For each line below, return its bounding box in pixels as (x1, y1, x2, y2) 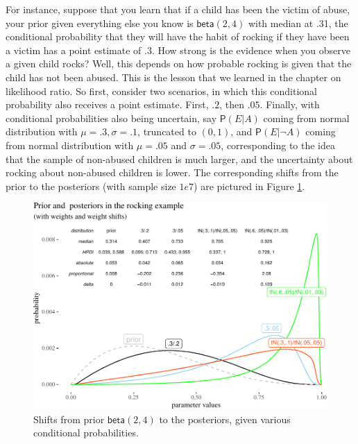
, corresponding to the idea (221, 137, 336, 152)
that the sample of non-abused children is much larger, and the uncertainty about (6, 151, 353, 166)
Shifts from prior (33, 411, 105, 426)
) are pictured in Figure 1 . (194, 178, 305, 193)
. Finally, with (259, 97, 320, 112)
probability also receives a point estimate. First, (6, 97, 209, 112)
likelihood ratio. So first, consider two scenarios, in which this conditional (6, 83, 317, 98)
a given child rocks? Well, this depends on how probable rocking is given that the (6, 56, 352, 71)
